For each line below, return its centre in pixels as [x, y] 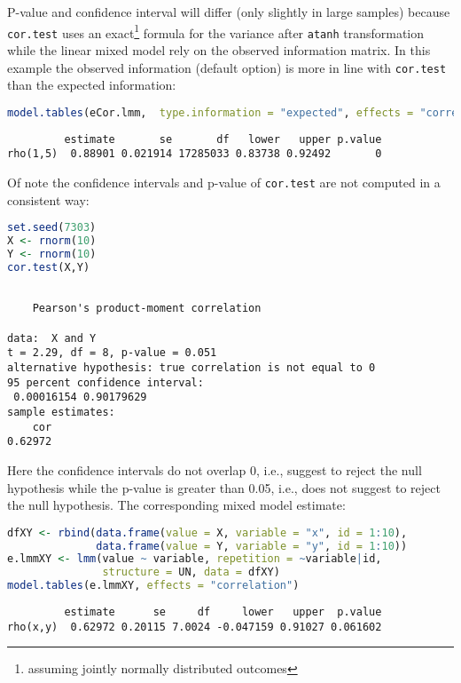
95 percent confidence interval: [105, 382]
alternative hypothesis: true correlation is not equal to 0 [191, 367]
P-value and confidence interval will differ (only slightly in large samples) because [229, 12]
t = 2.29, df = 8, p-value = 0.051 [112, 353]
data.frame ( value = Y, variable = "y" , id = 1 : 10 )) [252, 546]
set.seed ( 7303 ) [52, 228]
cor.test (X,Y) [49, 267]
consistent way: [48, 199]
